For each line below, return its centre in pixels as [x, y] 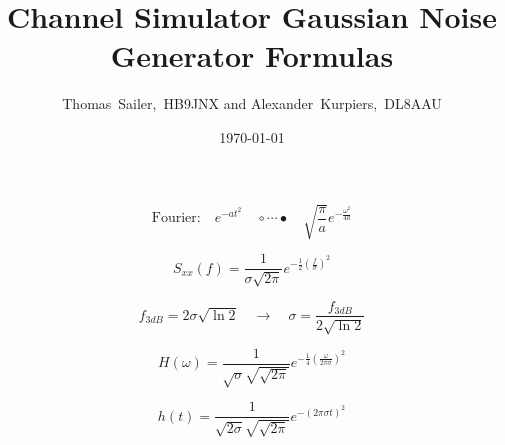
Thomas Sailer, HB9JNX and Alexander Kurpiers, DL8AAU [252, 103]
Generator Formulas [252, 55]
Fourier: [176, 218]
